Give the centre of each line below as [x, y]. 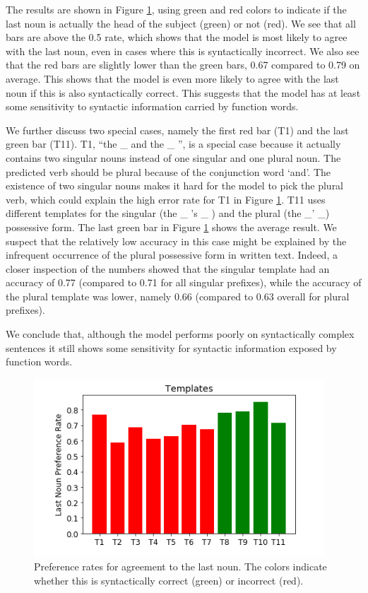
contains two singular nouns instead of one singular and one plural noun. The [173, 157]
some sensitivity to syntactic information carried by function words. [152, 106]
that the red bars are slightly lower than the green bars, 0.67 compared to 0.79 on [183, 65]
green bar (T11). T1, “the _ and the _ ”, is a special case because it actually [173, 144]
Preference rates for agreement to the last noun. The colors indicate [180, 566]
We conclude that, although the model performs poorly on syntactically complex [180, 334]
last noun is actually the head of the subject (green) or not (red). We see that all [181, 23]
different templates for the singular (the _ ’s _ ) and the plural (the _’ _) [168, 213]
